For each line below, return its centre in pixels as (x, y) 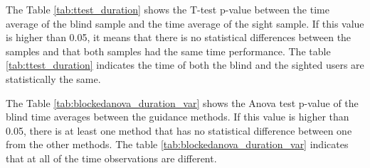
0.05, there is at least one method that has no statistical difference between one (179, 130)
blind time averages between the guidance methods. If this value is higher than (178, 117)
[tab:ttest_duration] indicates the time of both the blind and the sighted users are (185, 65)
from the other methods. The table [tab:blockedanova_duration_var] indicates (177, 144)
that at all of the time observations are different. (111, 158)
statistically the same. (53, 78)
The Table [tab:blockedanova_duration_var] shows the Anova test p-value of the (182, 102)
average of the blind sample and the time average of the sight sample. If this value (185, 23)
